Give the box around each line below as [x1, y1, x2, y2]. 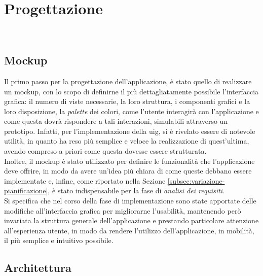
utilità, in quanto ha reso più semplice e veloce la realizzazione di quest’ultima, [4, 135, 249, 146]
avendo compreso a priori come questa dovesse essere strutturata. [4, 146, 207, 156]
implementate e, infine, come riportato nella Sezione [4, 175, 166, 186]
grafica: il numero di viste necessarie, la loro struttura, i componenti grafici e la [4, 96, 250, 107]
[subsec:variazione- [167, 175, 225, 186]
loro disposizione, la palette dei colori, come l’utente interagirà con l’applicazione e [4, 106, 259, 116]
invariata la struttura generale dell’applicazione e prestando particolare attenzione [4, 215, 259, 226]
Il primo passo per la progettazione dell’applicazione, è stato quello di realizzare [4, 76, 252, 86]
